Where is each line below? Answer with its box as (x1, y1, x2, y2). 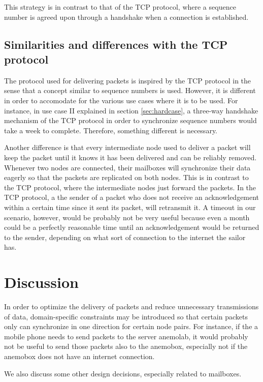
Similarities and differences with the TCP (4, 36, 228, 52)
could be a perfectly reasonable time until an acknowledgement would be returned (4, 222, 259, 232)
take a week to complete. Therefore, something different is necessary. (4, 125, 217, 135)
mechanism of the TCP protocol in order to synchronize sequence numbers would (4, 115, 257, 126)
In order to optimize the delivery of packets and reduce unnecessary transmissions (4, 301, 259, 311)
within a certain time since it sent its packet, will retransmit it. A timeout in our (4, 201, 256, 212)
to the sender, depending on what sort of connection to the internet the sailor (4, 231, 246, 242)
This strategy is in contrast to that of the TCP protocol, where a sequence (4, 2, 236, 12)
